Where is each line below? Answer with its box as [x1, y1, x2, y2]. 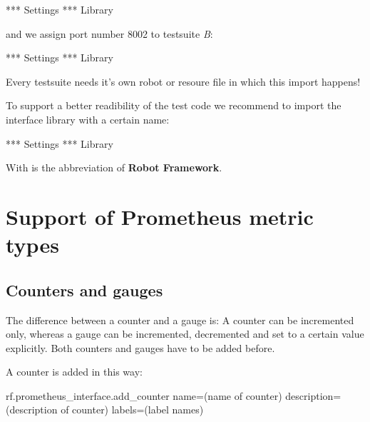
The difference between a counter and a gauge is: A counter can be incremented [6, 312, 354, 327]
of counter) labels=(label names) [61, 402, 204, 417]
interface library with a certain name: [6, 111, 170, 126]
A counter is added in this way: [6, 364, 143, 379]
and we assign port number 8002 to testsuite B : [6, 26, 213, 41]
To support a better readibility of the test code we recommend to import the [6, 98, 341, 113]
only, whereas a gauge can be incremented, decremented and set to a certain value [6, 326, 364, 341]
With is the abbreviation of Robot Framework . [6, 160, 222, 175]
